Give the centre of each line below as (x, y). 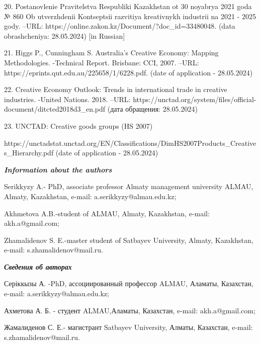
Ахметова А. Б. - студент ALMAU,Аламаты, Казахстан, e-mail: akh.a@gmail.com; (130, 310)
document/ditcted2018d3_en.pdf (55, 109)
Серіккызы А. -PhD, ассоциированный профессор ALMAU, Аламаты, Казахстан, (129, 283)
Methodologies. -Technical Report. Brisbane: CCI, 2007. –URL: (102, 62)
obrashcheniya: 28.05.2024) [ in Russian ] (65, 35)
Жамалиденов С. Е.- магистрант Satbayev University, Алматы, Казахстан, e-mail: (128, 327)
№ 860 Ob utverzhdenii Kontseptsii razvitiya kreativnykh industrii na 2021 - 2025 (130, 16)
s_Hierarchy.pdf (29, 153)
